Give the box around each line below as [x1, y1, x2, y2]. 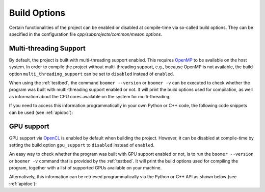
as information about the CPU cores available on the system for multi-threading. [9, 93, 171, 99]
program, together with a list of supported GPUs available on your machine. [9, 165, 162, 171]
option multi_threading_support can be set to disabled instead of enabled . [9, 71, 174, 77]
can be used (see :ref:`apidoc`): [9, 110, 73, 115]
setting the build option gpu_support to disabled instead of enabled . [9, 142, 155, 148]
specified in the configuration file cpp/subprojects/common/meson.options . [9, 31, 162, 37]
